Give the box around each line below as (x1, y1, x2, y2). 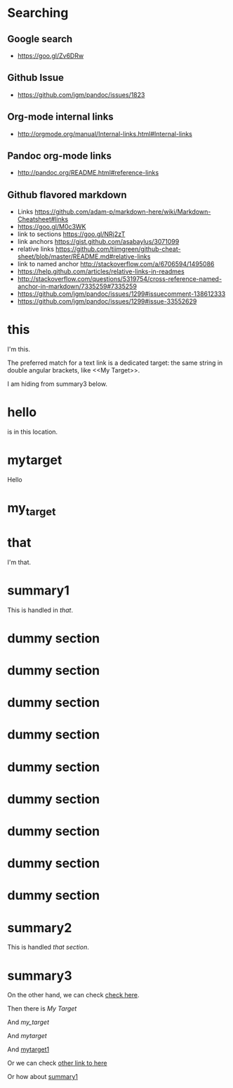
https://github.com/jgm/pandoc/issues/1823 (17, 90, 145, 99)
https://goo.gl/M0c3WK (17, 223, 86, 231)
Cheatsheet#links (17, 215, 69, 224)
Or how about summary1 (7, 1073, 79, 1081)
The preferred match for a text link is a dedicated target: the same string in (7, 358, 223, 367)
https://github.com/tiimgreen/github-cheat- (55, 245, 181, 254)
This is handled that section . (7, 943, 89, 952)
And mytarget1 (7, 1045, 50, 1054)
